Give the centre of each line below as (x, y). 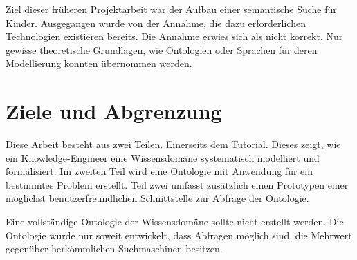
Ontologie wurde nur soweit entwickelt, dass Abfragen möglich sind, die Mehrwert (179, 235)
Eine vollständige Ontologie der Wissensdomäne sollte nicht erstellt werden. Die (175, 222)
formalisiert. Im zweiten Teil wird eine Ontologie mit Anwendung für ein (159, 171)
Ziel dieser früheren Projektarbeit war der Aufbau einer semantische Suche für (171, 9)
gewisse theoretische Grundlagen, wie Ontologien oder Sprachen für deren (162, 49)
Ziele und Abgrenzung (114, 111)
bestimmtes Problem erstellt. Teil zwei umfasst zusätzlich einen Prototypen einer (177, 184)
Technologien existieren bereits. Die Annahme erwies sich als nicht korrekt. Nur (174, 36)
